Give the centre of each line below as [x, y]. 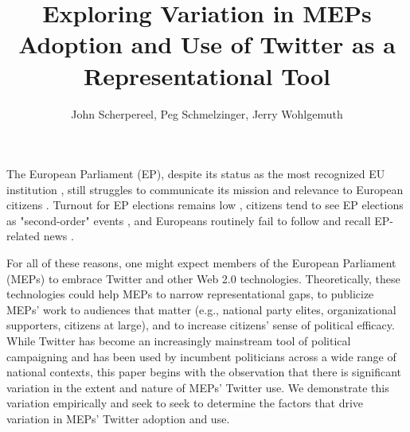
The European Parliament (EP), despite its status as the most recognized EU [196, 174]
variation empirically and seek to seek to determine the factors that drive [185, 403]
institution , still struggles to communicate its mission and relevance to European [205, 189]
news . [59, 236]
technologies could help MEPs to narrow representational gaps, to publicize [190, 294]
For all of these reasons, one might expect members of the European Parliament [201, 263]
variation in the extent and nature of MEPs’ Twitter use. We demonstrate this [198, 387]
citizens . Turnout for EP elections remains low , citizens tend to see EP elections [205, 205]
